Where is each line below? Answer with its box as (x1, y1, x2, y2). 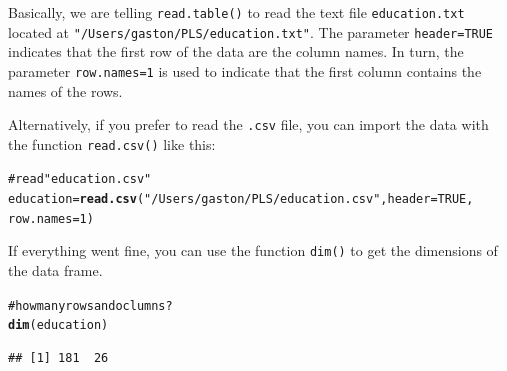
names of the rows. (8, 80, 123, 101)
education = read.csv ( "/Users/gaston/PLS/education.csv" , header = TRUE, (8, 192, 474, 207)
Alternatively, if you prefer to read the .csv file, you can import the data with (8, 114, 489, 135)
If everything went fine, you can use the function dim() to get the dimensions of (8, 240, 498, 261)
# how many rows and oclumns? (8, 298, 173, 313)
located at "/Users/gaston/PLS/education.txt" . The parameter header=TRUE (8, 21, 494, 42)
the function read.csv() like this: (8, 133, 216, 154)
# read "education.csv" (8, 172, 152, 187)
